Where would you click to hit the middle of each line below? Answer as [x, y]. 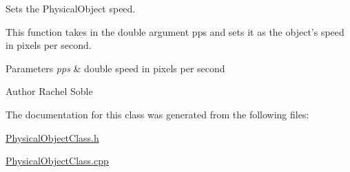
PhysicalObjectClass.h [52, 137]
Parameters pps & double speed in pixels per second [115, 68]
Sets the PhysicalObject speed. [71, 8]
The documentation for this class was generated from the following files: [157, 114]
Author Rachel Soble [49, 91]
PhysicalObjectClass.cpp [57, 161]
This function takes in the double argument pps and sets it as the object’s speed [175, 31]
